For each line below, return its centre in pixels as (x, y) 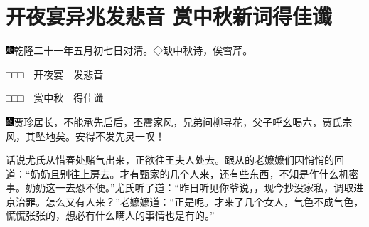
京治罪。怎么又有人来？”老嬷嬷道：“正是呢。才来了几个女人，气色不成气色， (185, 201)
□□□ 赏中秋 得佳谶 (55, 98)
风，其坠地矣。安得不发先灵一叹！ (85, 136)
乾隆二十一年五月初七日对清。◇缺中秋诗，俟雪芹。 (133, 50)
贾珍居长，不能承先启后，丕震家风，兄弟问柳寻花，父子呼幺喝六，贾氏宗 (183, 121)
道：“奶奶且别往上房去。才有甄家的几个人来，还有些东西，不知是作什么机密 (182, 173)
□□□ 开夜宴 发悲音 (55, 74)
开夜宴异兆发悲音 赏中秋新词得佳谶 (169, 16)
